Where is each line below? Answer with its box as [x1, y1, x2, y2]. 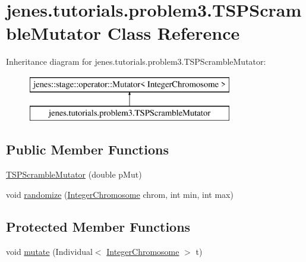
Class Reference [107, 21, 240, 45]
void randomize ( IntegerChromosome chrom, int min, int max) [6, 188, 234, 200]
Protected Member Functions [6, 217, 191, 235]
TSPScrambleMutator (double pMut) [6, 168, 142, 181]
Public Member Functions [6, 140, 169, 159]
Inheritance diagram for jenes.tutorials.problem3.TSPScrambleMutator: [6, 55, 266, 68]
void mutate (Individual [6, 245, 93, 257]
